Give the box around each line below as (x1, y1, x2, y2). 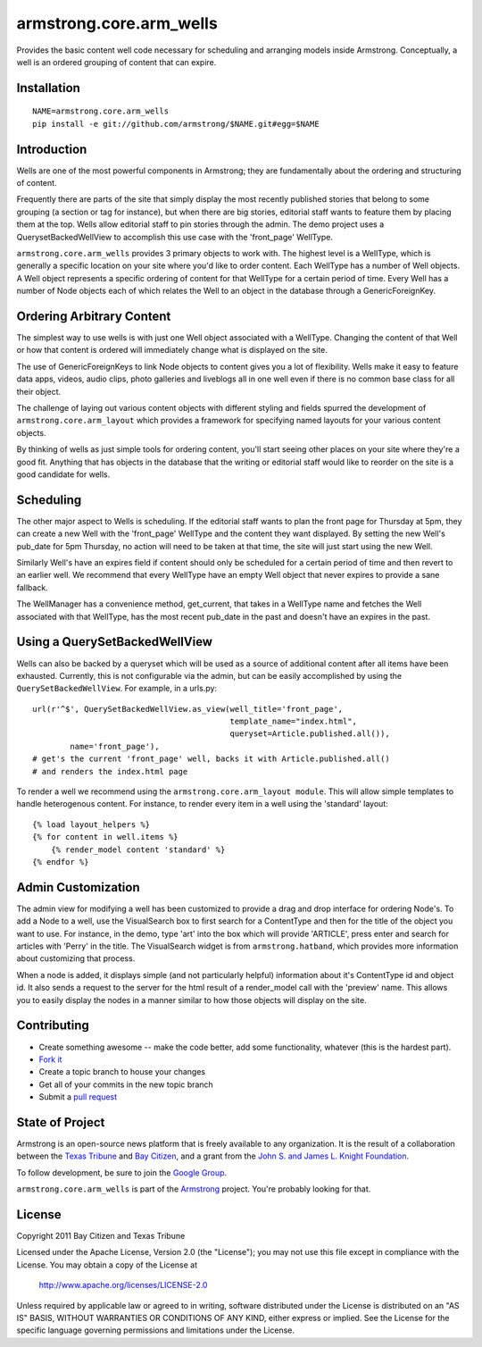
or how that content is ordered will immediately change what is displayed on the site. (16, 345, 328, 356)
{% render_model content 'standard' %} (50, 844, 226, 855)
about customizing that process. (16, 953, 136, 964)
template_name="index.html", (229, 716, 357, 727)
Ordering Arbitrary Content (16, 308, 171, 323)
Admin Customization (16, 880, 140, 895)
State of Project (16, 1115, 105, 1130)
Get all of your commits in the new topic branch (38, 1079, 213, 1090)
